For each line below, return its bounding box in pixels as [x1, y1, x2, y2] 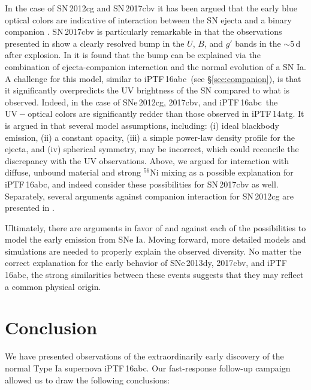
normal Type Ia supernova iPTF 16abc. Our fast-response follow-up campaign [5, 361, 291, 374]
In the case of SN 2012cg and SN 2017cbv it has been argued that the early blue [5, 2, 297, 14]
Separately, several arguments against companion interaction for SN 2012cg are [5, 189, 294, 202]
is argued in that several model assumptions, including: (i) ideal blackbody [5, 119, 279, 131]
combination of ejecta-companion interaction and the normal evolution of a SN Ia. [5, 60, 306, 72]
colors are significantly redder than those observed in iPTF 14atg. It [55, 107, 304, 120]
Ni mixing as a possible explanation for [150, 166, 294, 179]
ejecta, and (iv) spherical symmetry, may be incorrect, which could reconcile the [5, 143, 299, 155]
